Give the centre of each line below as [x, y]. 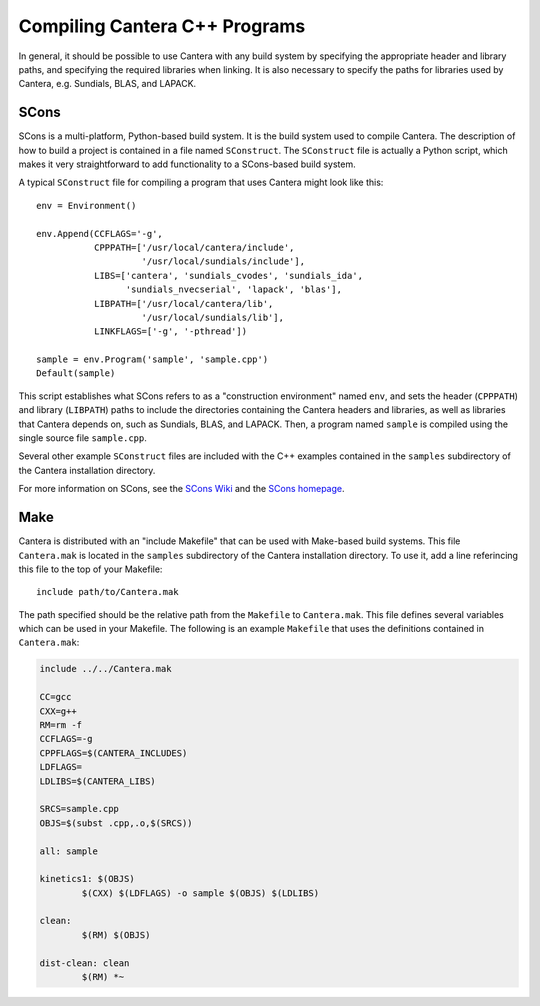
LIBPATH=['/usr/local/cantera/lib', [183, 303]
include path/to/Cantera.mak [107, 592]
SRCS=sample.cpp [79, 809]
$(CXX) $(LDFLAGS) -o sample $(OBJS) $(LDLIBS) [200, 893]
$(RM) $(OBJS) [116, 934]
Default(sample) [76, 373]
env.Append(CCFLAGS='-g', [100, 233]
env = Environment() [86, 205]
